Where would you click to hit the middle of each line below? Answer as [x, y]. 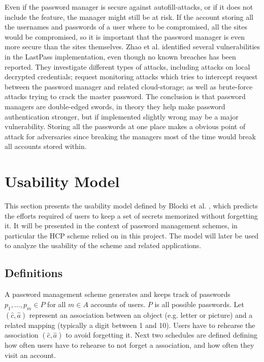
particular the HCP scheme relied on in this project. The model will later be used [131, 235]
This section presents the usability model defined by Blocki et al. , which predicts [131, 206]
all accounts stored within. [46, 146]
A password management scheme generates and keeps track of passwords [118, 294]
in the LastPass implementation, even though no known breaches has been [120, 56]
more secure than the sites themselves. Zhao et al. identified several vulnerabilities [133, 47]
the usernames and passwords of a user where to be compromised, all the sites [126, 27]
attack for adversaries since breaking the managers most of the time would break [130, 136]
